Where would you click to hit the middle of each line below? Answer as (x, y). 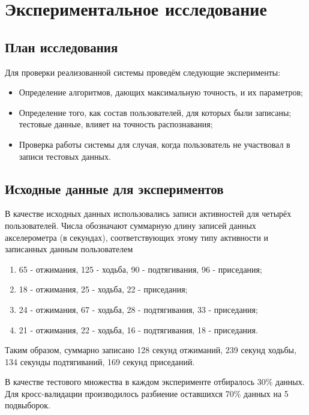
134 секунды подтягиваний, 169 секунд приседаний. (100, 361)
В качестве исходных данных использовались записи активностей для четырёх (148, 214)
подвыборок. (28, 405)
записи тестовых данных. (65, 156)
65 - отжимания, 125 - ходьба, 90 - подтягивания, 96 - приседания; (140, 269)
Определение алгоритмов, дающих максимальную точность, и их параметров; (161, 92)
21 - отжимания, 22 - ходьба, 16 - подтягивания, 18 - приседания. (138, 329)
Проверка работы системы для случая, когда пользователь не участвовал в (154, 144)
